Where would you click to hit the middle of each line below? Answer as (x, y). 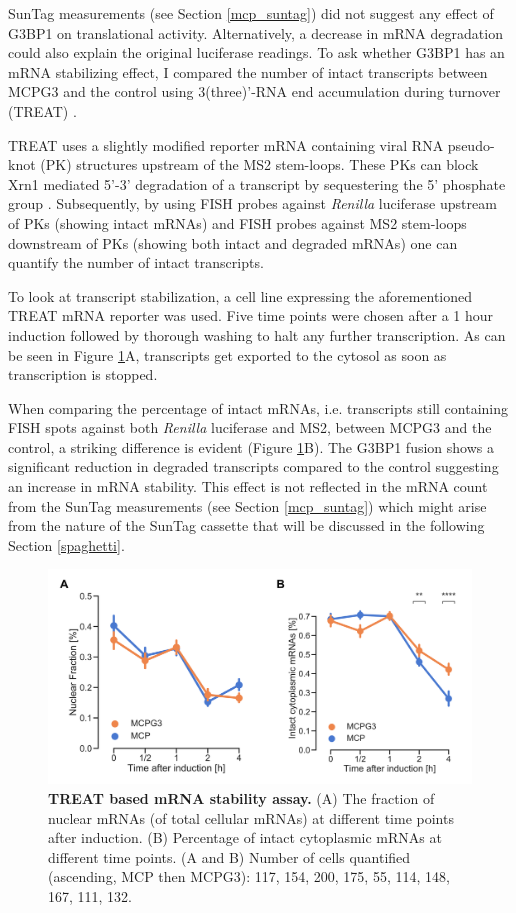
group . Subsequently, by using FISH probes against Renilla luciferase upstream (252, 203)
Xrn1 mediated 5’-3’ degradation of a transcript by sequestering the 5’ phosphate (257, 183)
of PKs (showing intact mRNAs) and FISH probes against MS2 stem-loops (237, 222)
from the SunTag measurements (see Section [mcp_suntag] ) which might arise (247, 505)
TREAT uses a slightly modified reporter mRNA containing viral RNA (226, 144)
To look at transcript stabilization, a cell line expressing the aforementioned (240, 295)
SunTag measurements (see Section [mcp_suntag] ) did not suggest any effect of (251, 13)
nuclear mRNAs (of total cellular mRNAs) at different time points (251, 817)
